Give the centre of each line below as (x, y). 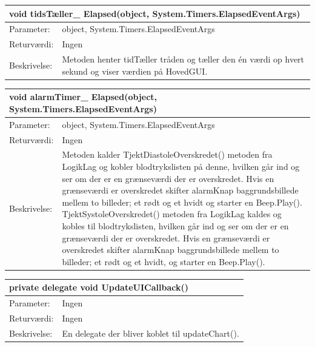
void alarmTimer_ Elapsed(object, (83, 97)
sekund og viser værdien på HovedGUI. (135, 71)
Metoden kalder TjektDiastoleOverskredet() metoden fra (167, 154)
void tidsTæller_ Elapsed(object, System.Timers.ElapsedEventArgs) (155, 13)
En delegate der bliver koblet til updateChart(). (151, 333)
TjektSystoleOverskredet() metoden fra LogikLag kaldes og (172, 214)
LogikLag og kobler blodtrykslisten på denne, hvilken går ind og (181, 166)
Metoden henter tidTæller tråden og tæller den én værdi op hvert (183, 59)
